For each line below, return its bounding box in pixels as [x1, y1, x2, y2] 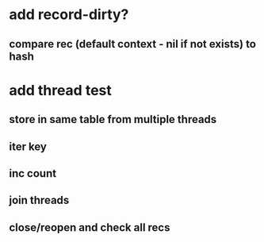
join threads [9, 194, 70, 207]
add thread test [9, 81, 112, 99]
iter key [9, 140, 47, 153]
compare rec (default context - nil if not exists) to [9, 37, 257, 51]
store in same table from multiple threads [9, 113, 217, 126]
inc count [9, 167, 57, 180]
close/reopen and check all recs [9, 221, 170, 234]
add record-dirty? [9, 6, 129, 24]
